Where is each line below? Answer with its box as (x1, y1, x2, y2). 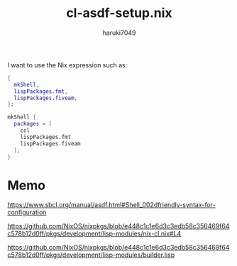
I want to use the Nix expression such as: (7, 60, 128, 69)
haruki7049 (102, 28, 136, 37)
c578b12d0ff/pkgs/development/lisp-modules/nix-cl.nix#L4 (7, 229, 182, 238)
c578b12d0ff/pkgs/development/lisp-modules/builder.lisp (7, 250, 175, 260)
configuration (7, 208, 47, 217)
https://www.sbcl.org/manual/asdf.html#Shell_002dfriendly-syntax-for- (7, 201, 216, 209)
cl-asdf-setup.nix (66, 5, 172, 21)
